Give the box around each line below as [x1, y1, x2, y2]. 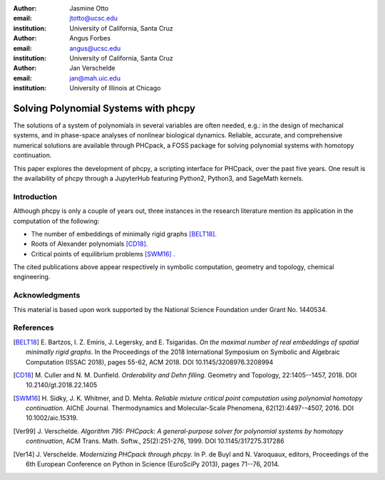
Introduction [13, 192, 57, 202]
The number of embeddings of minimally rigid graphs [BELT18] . [31, 229, 217, 238]
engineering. [13, 273, 51, 281]
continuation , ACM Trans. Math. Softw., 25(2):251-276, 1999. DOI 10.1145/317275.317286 [26, 437, 284, 445]
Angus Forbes [69, 34, 111, 43]
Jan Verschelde [69, 64, 115, 73]
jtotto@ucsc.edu [69, 14, 118, 23]
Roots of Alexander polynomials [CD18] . [31, 239, 148, 249]
